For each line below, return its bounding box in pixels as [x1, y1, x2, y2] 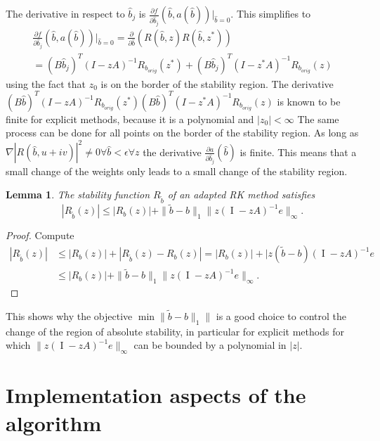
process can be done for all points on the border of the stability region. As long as [6, 125, 359, 140]
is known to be [277, 94, 341, 108]
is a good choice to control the [216, 308, 346, 323]
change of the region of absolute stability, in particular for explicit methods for [6, 324, 344, 338]
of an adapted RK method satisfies [167, 187, 315, 202]
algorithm [6, 408, 102, 437]
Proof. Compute [6, 228, 74, 243]
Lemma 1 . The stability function [6, 187, 150, 202]
